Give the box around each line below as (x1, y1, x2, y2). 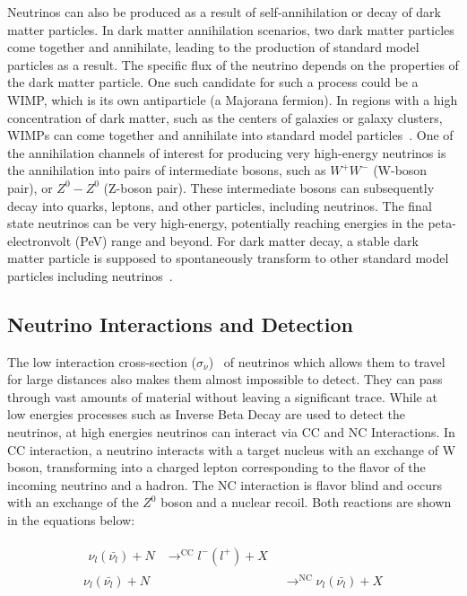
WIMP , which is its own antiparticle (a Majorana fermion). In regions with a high (7, 90, 458, 109)
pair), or (7, 178, 53, 197)
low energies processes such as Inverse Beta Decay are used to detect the (7, 405, 405, 424)
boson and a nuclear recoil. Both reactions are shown (160, 493, 452, 512)
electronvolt (7, 231, 72, 250)
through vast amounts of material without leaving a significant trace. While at (7, 387, 437, 406)
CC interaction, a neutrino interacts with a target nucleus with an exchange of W (7, 440, 456, 459)
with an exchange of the (7, 493, 139, 512)
